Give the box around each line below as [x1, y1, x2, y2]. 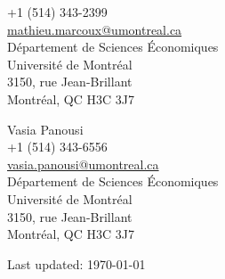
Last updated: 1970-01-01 [7, 254, 146, 273]
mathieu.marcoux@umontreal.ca [7, 20, 182, 38]
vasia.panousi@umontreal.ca [7, 154, 159, 173]
